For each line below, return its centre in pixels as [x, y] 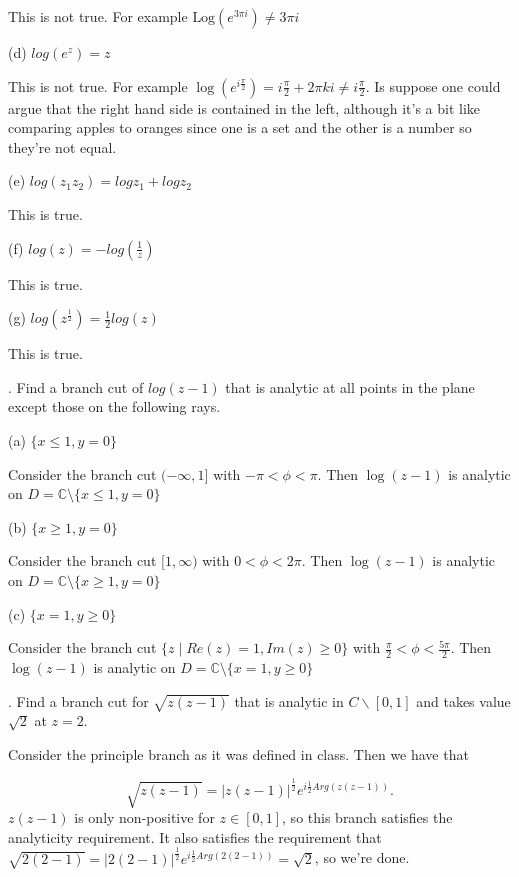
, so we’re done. [362, 857]
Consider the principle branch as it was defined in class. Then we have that [238, 753]
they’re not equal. [62, 146]
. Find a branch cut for [78, 700]
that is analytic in [289, 700]
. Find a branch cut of [76, 386]
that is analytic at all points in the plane [350, 386]
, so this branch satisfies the [367, 817]
